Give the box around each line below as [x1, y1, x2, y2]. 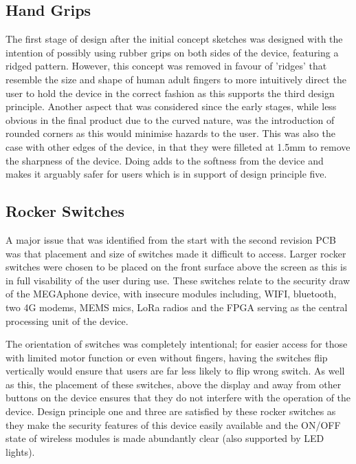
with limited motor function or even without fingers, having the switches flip [5, 350, 328, 364]
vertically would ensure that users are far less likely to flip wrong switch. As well [5, 363, 345, 378]
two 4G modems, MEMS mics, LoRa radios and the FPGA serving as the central [5, 299, 348, 314]
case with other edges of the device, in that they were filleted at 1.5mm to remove [5, 139, 351, 154]
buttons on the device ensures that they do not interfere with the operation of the [5, 390, 351, 405]
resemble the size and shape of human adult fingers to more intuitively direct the [5, 72, 346, 86]
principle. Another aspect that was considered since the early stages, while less [5, 99, 337, 114]
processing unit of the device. [5, 313, 129, 328]
